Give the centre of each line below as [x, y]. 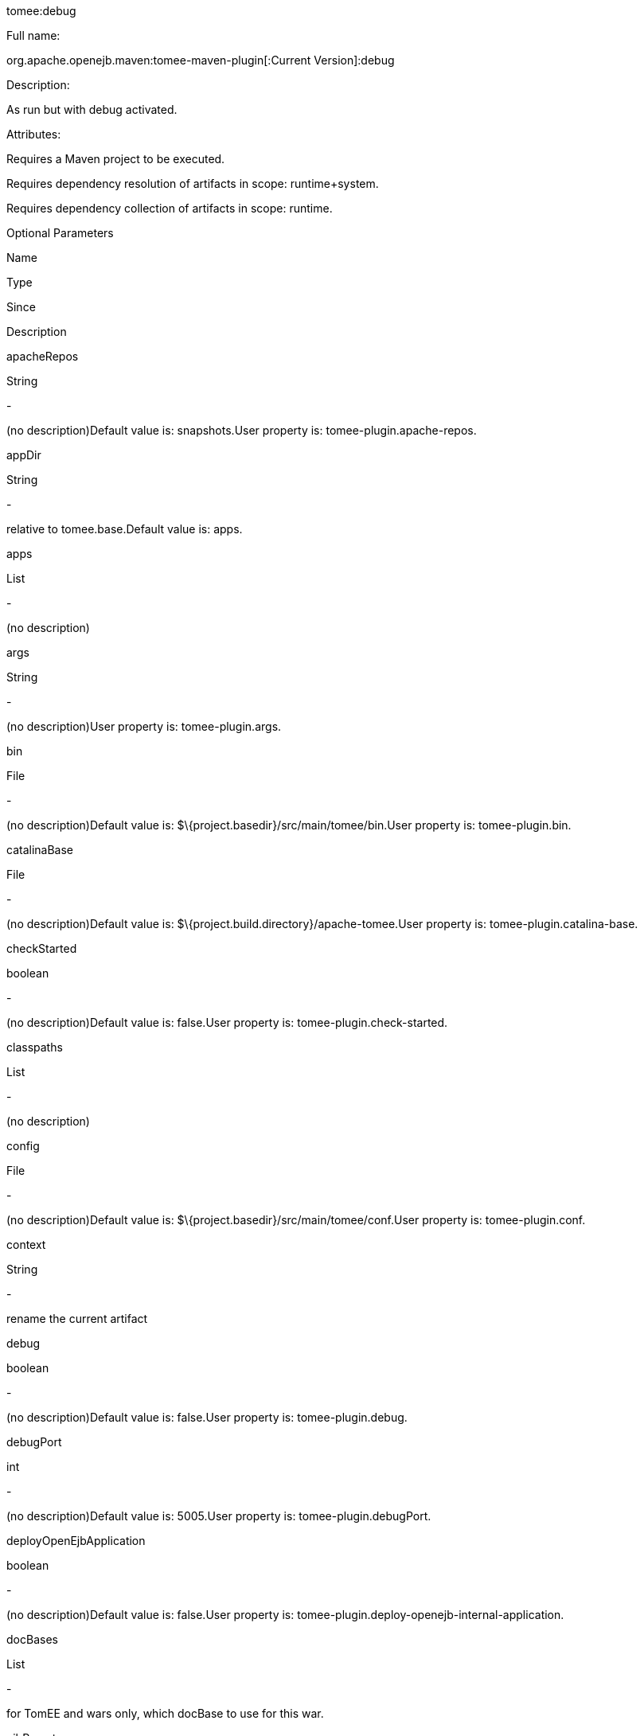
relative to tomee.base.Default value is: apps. [125, 529]
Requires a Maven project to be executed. [116, 159]
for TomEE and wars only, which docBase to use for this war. [165, 1713]
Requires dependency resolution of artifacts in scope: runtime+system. [193, 183]
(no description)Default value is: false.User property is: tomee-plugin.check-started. [227, 1022]
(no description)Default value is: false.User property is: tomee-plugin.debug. [207, 1417]
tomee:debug [41, 11]
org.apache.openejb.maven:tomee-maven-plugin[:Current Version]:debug [201, 60]
